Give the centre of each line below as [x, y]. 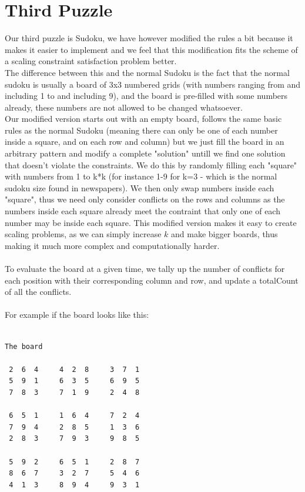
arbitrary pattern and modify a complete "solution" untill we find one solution [145, 153]
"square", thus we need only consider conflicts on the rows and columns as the [145, 199]
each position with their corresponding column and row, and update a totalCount [152, 280]
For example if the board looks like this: [77, 315]
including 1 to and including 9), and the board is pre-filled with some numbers [146, 96]
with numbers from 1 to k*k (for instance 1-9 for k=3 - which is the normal [141, 176]
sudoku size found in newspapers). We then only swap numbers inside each [140, 187]
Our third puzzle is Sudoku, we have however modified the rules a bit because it [149, 38]
